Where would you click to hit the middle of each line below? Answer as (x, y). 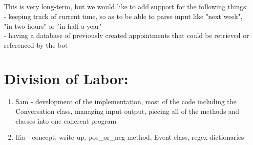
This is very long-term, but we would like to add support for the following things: (126, 7)
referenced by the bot (36, 45)
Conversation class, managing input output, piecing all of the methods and (127, 111)
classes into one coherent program (66, 120)
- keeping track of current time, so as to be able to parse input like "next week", (123, 16)
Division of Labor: (66, 78)
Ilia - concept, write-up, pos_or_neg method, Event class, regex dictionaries (130, 137)
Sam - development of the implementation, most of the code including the (126, 101)
